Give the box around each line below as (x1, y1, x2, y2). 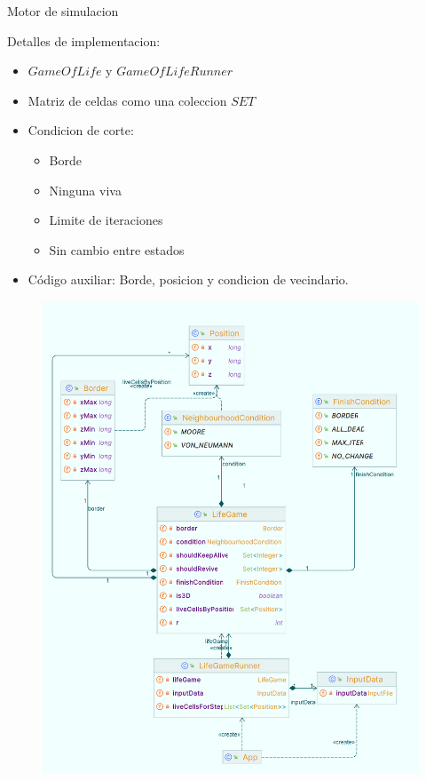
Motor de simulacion (7, 2, 119, 20)
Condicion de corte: (28, 121, 134, 139)
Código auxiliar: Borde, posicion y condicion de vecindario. (28, 270, 349, 289)
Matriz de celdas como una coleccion (28, 91, 227, 109)
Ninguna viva (49, 180, 122, 199)
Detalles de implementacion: (7, 31, 161, 50)
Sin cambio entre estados (49, 240, 185, 259)
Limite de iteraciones (49, 211, 163, 229)
